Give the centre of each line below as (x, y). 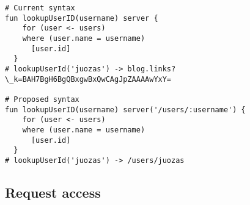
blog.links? (152, 69)
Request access (53, 192)
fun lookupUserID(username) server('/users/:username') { (125, 110)
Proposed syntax (46, 99)
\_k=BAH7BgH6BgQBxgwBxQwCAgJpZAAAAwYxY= (88, 79)
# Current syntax (40, 8)
